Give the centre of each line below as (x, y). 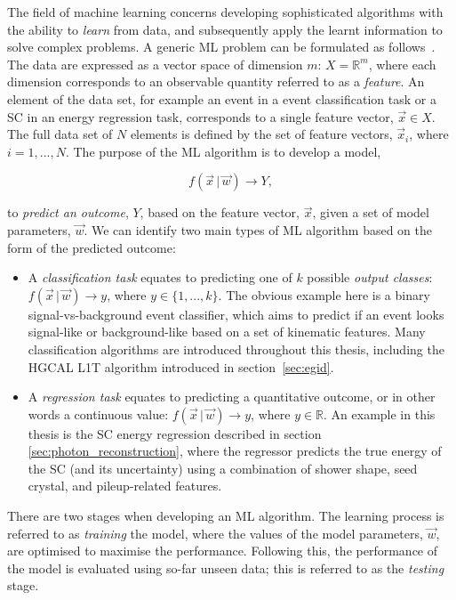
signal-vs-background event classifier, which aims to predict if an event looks (236, 314)
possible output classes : (370, 277)
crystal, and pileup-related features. (125, 486)
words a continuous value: (98, 414)
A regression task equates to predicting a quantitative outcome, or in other (232, 397)
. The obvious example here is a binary (324, 294)
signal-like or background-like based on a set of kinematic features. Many (227, 332)
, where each (402, 64)
